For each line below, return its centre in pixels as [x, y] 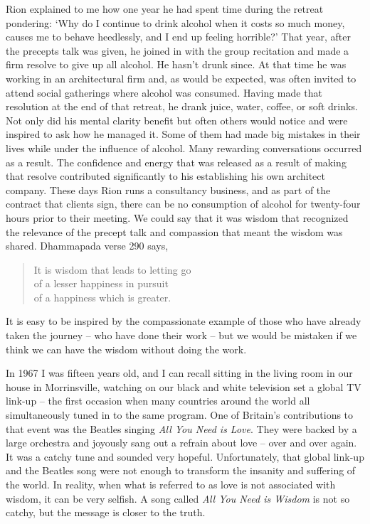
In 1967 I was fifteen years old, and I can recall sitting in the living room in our [179, 373]
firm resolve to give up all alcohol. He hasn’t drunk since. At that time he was [176, 64]
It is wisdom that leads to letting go [112, 269]
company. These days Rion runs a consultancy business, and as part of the [168, 189]
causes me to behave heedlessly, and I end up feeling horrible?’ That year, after [178, 37]
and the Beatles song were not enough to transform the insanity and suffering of [181, 470]
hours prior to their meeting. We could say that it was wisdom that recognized [177, 217]
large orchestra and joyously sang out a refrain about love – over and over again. [181, 443]
